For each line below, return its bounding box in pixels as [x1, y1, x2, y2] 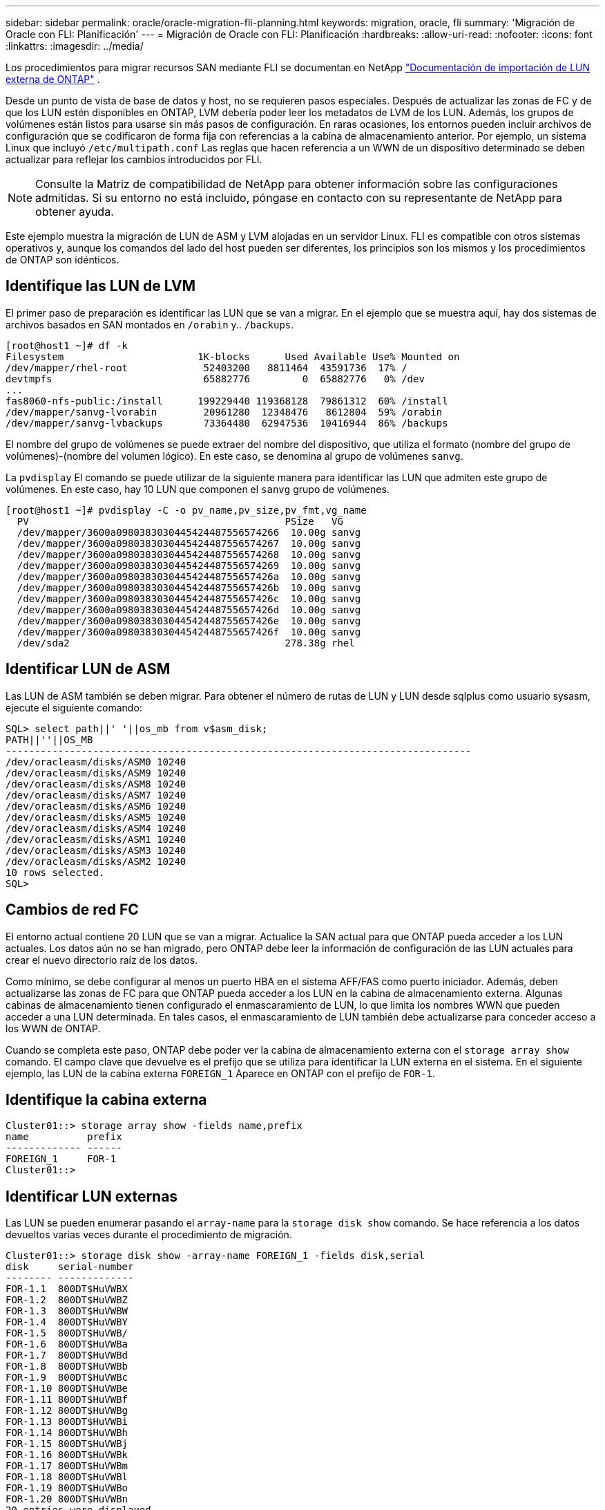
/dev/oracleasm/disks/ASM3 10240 [6, 844, 186, 856]
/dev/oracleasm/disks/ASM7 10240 [6, 789, 186, 801]
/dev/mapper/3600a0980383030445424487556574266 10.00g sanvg [17, 526, 361, 538]
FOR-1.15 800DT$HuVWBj [6, 1438, 128, 1450]
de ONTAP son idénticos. [6, 254, 119, 265]
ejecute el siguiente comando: [6, 701, 142, 714]
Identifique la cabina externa [6, 1090, 207, 1108]
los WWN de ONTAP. [6, 1022, 101, 1034]
